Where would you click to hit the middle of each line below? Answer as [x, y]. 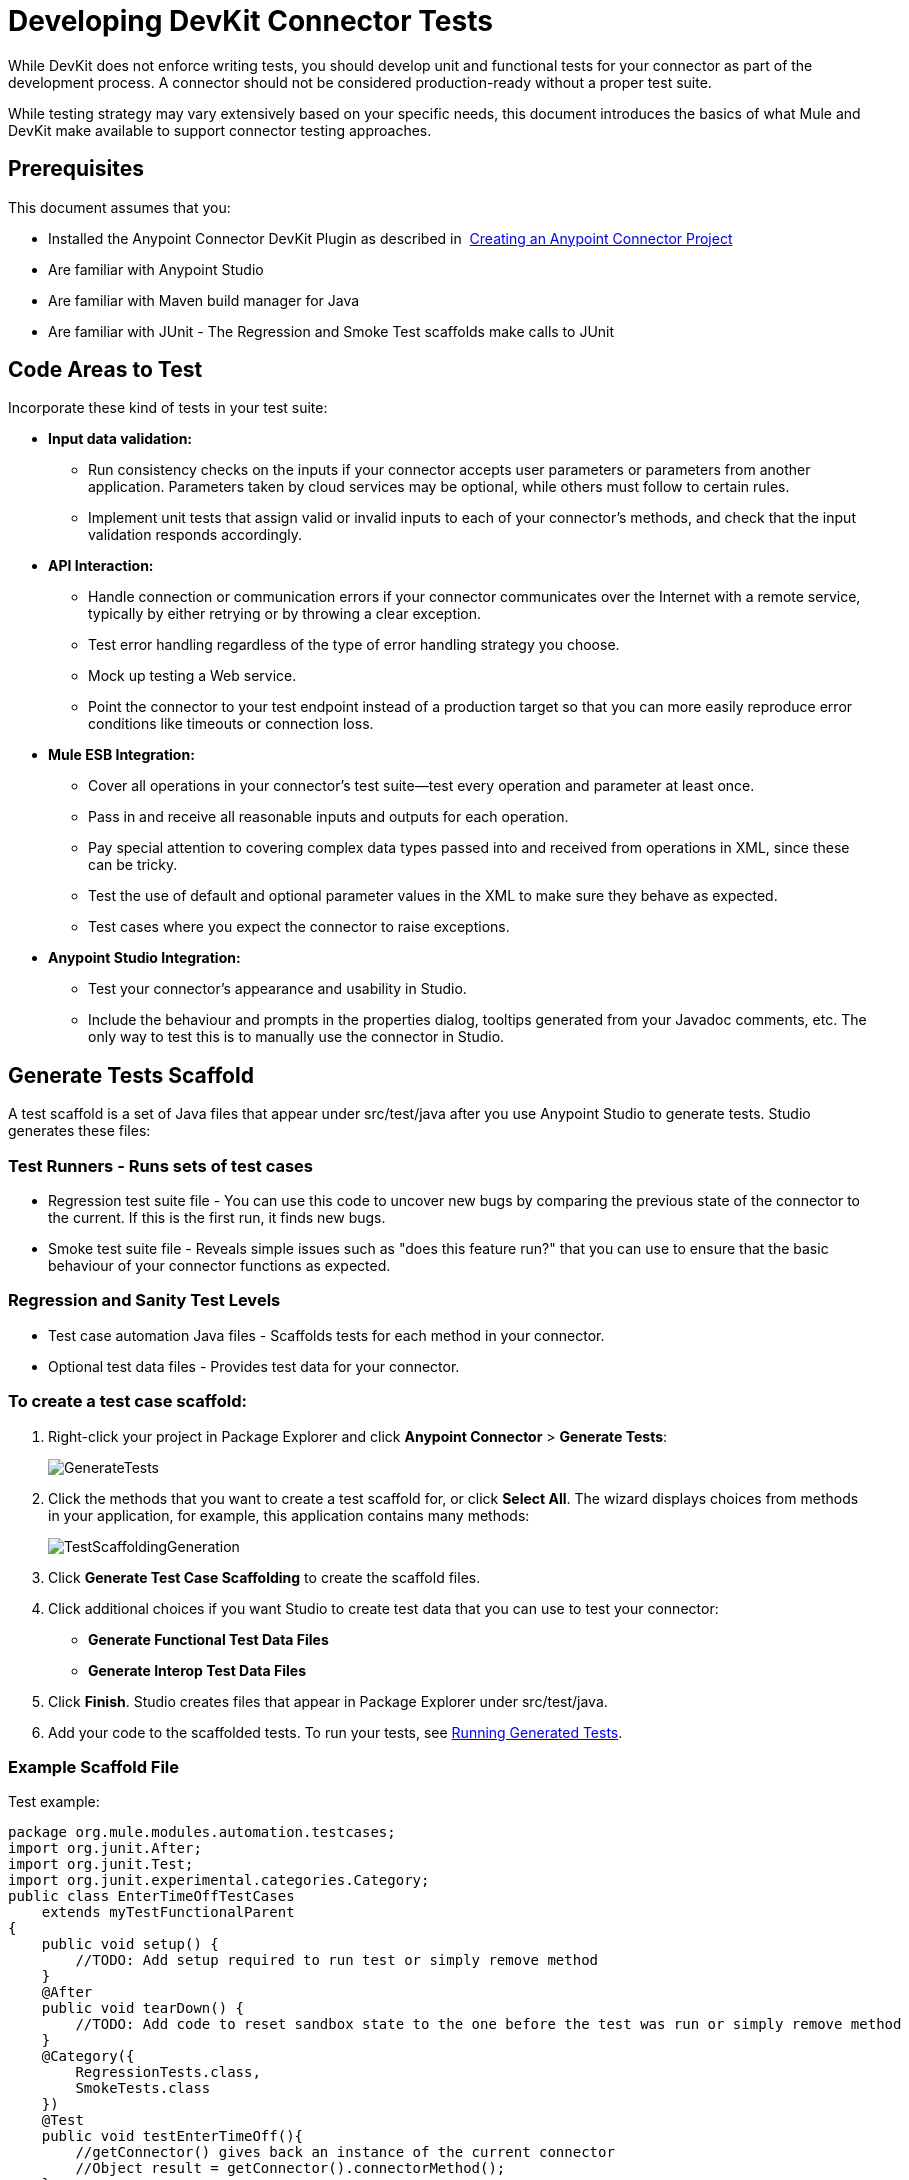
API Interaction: [101, 566]
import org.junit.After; [105, 1848]
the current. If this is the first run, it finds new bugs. [217, 1218]
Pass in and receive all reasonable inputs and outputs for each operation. [328, 817]
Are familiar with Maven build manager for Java [204, 300]
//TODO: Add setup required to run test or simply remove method [337, 1960]
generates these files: [79, 1131]
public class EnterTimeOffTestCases [151, 1896]
